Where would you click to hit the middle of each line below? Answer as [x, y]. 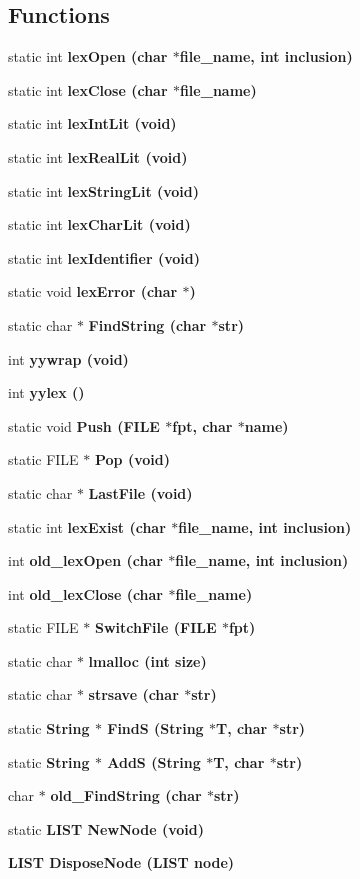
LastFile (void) [140, 492]
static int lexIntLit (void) [92, 123]
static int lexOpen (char [88, 56]
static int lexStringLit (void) [104, 190]
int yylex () [46, 392]
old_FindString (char [126, 795]
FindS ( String [155, 728]
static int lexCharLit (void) [99, 224]
